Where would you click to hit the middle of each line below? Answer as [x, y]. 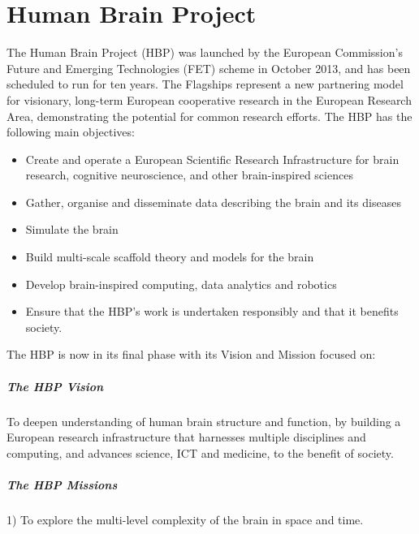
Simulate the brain [72, 229]
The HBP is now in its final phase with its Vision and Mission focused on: [191, 354]
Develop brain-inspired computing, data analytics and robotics [181, 284]
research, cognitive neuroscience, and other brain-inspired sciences [189, 175]
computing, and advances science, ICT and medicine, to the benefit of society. [200, 452]
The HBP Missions [62, 484]
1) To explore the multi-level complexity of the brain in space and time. [185, 519]
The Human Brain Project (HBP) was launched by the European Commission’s [205, 52]
